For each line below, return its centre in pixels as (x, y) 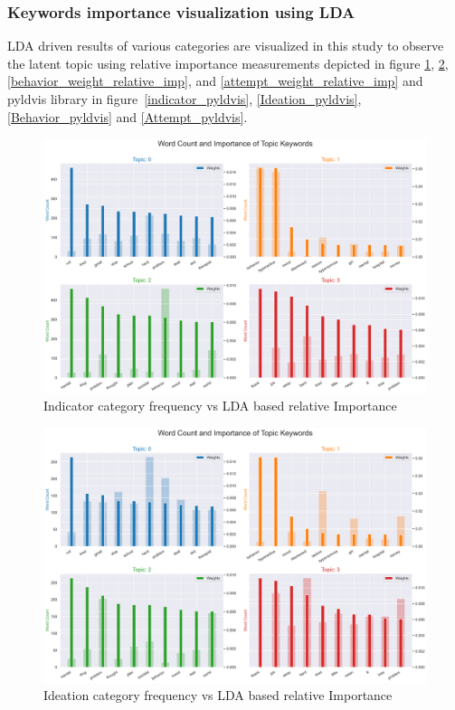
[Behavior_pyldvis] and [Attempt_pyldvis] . (128, 116)
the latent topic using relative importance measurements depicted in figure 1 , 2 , (228, 63)
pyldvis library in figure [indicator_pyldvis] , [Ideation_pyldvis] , (185, 99)
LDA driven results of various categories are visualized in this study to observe (226, 46)
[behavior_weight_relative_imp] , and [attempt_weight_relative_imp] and (215, 81)
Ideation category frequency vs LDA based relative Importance (218, 695)
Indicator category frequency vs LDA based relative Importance (220, 406)
